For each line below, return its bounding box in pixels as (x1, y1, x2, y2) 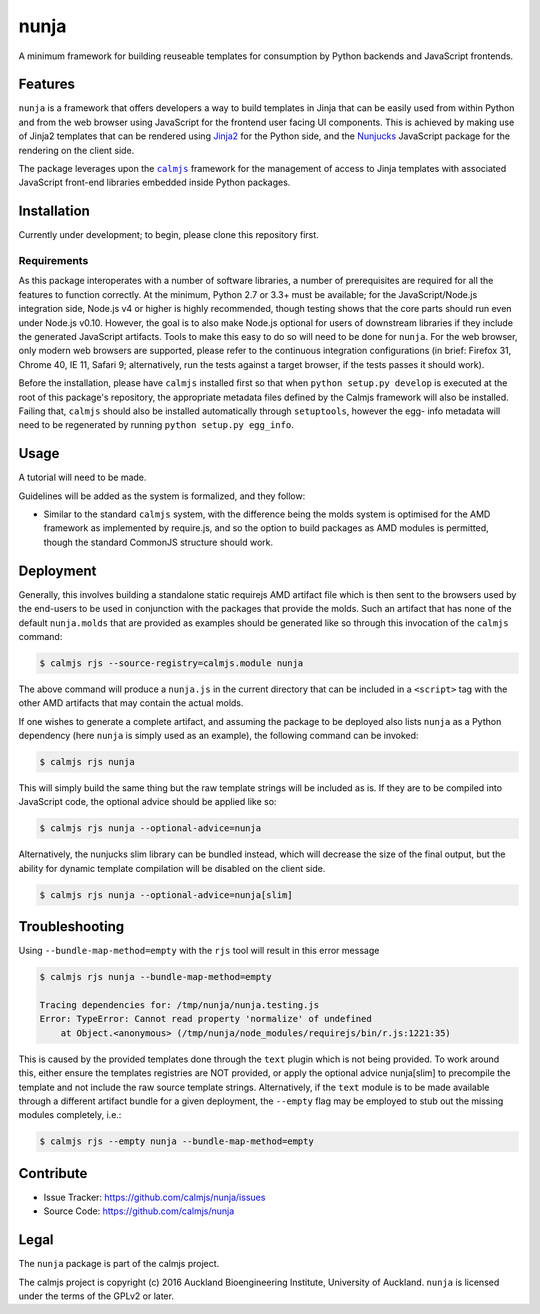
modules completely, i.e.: (18, 1109, 122, 1121)
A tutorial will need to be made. (18, 471, 147, 484)
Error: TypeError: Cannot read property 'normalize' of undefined (39, 1013, 372, 1025)
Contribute (18, 1165, 88, 1182)
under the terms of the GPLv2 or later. (18, 1290, 175, 1302)
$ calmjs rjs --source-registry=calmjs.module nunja (39, 657, 304, 669)
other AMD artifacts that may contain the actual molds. (18, 697, 244, 709)
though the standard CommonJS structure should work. (43, 536, 274, 548)
